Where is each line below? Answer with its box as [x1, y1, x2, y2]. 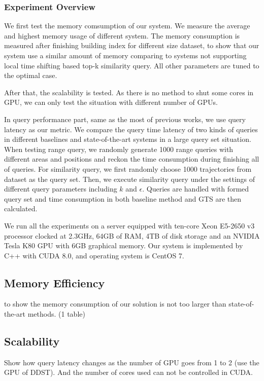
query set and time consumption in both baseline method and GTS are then [4, 193, 242, 204]
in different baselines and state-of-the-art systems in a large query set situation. [4, 134, 251, 144]
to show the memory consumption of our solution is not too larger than [4, 298, 226, 309]
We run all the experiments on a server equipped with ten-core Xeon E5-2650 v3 [4, 220, 255, 231]
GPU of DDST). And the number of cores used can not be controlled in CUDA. [4, 367, 253, 377]
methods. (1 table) [27, 309, 85, 319]
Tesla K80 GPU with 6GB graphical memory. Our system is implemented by [4, 240, 243, 251]
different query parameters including [4, 183, 117, 194]
